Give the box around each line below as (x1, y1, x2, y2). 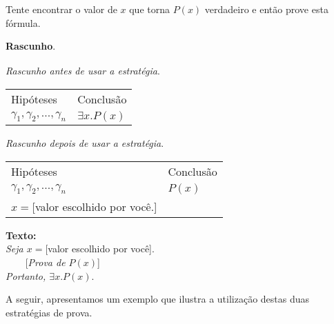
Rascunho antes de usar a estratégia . (6, 63, 160, 78)
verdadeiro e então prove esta (204, 2, 328, 16)
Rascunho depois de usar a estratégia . (6, 136, 164, 150)
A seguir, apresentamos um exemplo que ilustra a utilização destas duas (6, 292, 310, 306)
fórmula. (6, 15, 41, 30)
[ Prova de (25, 254, 66, 269)
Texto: (6, 227, 37, 242)
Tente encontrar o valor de (6, 2, 117, 16)
